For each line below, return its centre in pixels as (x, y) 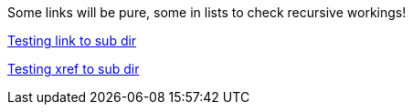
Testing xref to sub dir (74, 69)
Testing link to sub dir (72, 41)
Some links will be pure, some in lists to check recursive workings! (207, 12)
